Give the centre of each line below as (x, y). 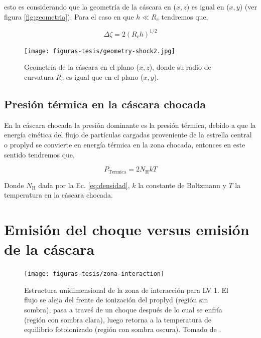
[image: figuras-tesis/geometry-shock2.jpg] (100, 51)
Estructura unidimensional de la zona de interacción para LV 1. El (126, 290)
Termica (117, 172)
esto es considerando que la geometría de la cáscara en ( (90, 7)
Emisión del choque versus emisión (127, 229)
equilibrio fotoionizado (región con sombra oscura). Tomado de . (123, 329)
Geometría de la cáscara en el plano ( (82, 67)
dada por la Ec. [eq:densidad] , (84, 185)
